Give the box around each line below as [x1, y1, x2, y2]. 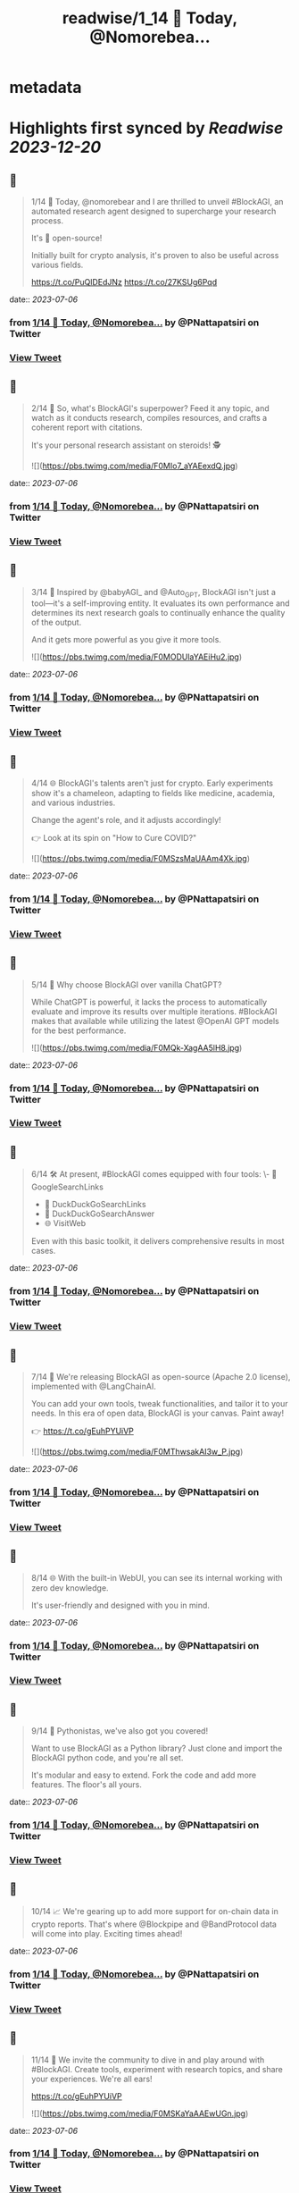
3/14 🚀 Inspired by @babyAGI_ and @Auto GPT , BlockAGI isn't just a [30, 586, 277, 600]
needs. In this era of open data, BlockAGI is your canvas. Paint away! [30, 1407, 284, 1418]
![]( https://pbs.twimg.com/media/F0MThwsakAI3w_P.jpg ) [30, 1446, 244, 1457]
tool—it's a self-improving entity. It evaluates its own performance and [30, 598, 290, 609]
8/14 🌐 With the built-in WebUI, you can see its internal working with [30, 1572, 283, 1583]
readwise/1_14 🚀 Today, [62, 8, 238, 29]
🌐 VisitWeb [44, 1218, 87, 1229]
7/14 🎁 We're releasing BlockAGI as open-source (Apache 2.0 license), [30, 1371, 291, 1382]
